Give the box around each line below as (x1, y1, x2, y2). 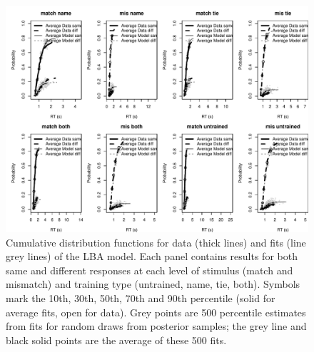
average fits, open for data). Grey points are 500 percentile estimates (6, 304, 306, 319)
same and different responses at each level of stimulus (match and (6, 262, 293, 277)
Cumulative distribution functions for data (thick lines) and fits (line (6, 234, 306, 249)
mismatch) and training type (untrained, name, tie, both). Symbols (6, 276, 300, 291)
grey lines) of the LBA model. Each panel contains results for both (6, 249, 298, 264)
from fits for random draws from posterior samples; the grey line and (6, 319, 307, 333)
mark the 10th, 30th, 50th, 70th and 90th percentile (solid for (6, 290, 275, 305)
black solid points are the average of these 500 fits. (6, 332, 227, 347)
